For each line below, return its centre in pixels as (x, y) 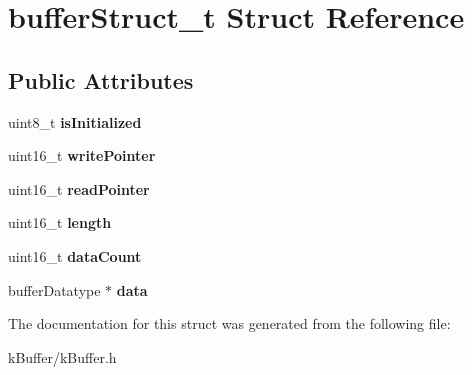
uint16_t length (60, 222)
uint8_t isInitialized (75, 121)
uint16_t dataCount (75, 255)
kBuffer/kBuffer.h (62, 356)
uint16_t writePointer (82, 155)
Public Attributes (101, 79)
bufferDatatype (54, 289)
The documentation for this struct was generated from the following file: (229, 323)
